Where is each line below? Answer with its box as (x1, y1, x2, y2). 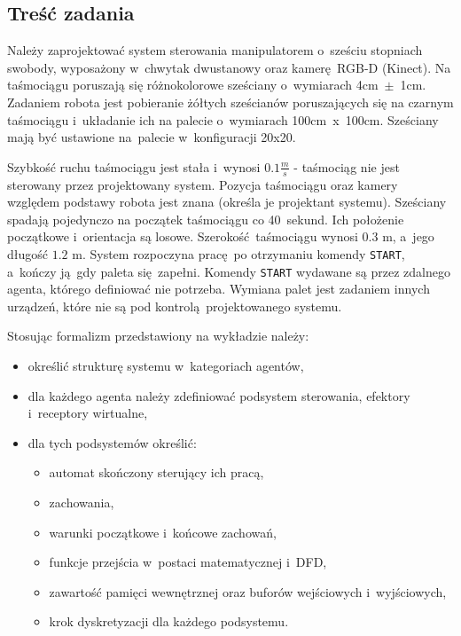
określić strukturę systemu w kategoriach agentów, (27, 357, 304, 375)
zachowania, (49, 493, 114, 512)
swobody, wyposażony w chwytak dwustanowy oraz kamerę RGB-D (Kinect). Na (7, 58, 451, 76)
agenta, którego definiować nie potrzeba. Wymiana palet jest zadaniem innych (7, 279, 430, 298)
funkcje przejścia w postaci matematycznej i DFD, (49, 553, 327, 571)
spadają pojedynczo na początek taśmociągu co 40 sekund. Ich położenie (7, 209, 404, 228)
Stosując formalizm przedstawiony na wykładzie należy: (7, 326, 309, 345)
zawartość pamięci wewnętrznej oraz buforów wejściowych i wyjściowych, (49, 582, 447, 601)
